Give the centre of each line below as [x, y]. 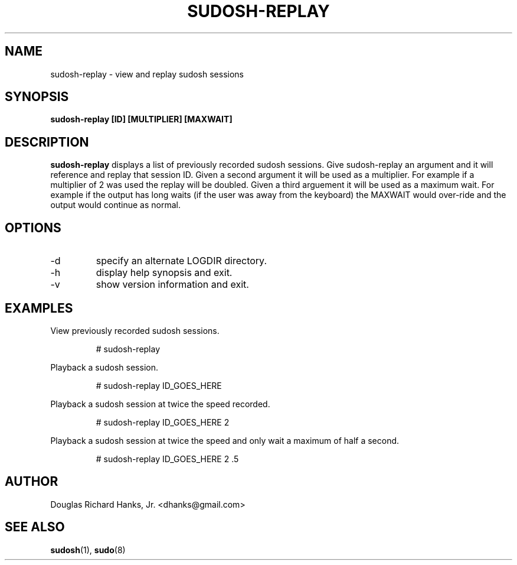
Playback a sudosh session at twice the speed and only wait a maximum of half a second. [225, 440]
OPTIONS [33, 228]
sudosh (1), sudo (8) [88, 550]
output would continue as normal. [115, 205]
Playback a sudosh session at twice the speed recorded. [160, 404]
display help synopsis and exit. [164, 273]
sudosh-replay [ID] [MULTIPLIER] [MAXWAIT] [141, 119]
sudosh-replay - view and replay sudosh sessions [147, 74]
